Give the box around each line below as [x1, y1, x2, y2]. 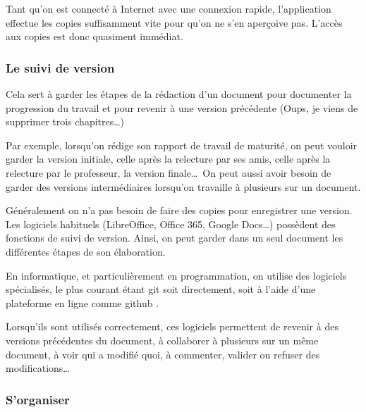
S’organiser [6, 390, 70, 408]
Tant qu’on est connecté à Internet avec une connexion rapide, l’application [6, 1, 331, 15]
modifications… [6, 361, 70, 375]
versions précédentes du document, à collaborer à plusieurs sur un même [6, 332, 319, 347]
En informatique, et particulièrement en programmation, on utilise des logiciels [6, 268, 347, 282]
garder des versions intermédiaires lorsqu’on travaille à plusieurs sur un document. [6, 179, 361, 194]
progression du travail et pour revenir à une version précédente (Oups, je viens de [6, 100, 358, 115]
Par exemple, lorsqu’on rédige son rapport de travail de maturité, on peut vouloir [6, 137, 358, 152]
